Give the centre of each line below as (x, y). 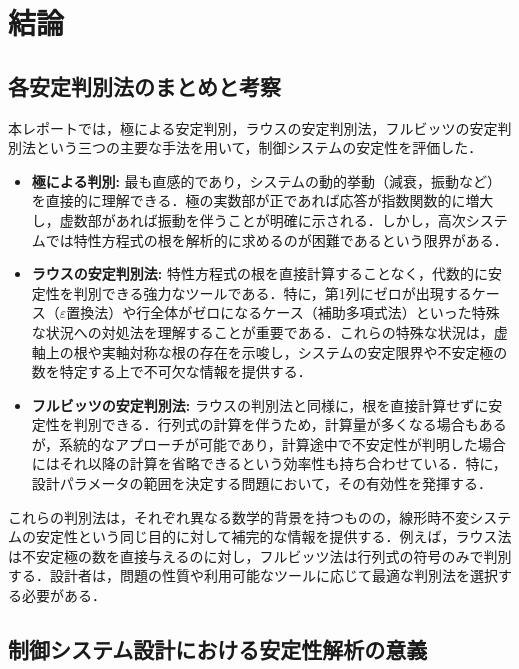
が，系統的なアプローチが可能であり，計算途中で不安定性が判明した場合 (268, 443)
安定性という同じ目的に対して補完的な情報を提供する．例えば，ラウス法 (273, 536)
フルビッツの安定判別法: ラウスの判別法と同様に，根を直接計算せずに (260, 404)
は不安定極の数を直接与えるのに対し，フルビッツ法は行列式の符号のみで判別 (260, 555)
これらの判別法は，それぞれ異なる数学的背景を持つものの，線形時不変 (239, 516)
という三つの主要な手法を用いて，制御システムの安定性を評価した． (259, 147)
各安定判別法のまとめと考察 (144, 85)
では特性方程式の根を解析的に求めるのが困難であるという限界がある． (276, 239)
